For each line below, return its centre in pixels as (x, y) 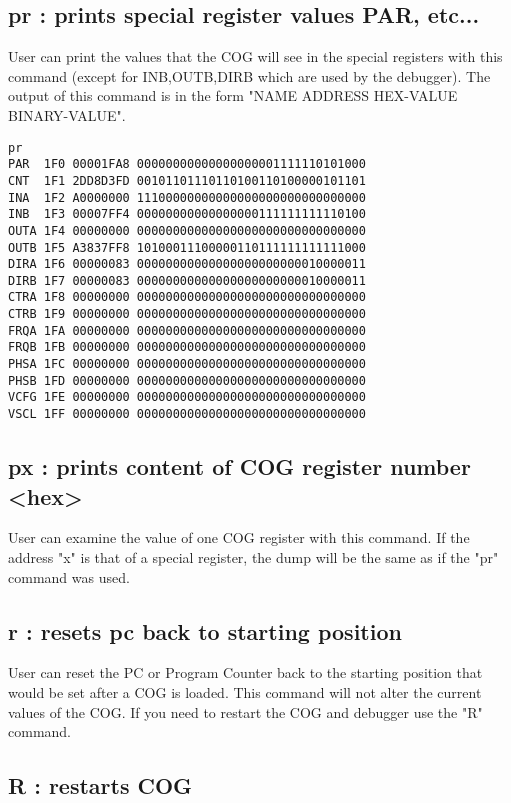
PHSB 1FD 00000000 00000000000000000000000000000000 (187, 380)
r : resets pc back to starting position (205, 630)
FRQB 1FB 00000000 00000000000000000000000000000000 (187, 347)
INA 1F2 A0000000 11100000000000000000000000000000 (187, 197)
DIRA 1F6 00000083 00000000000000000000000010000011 (187, 264)
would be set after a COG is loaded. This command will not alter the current (245, 691)
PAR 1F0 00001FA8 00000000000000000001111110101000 (187, 164)
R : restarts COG (100, 785)
